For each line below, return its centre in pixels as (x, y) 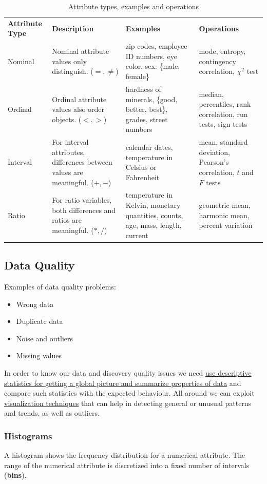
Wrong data (35, 304)
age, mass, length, (154, 225)
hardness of (143, 89)
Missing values (39, 355)
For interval (70, 142)
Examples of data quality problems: (60, 287)
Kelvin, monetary (153, 205)
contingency (217, 61)
